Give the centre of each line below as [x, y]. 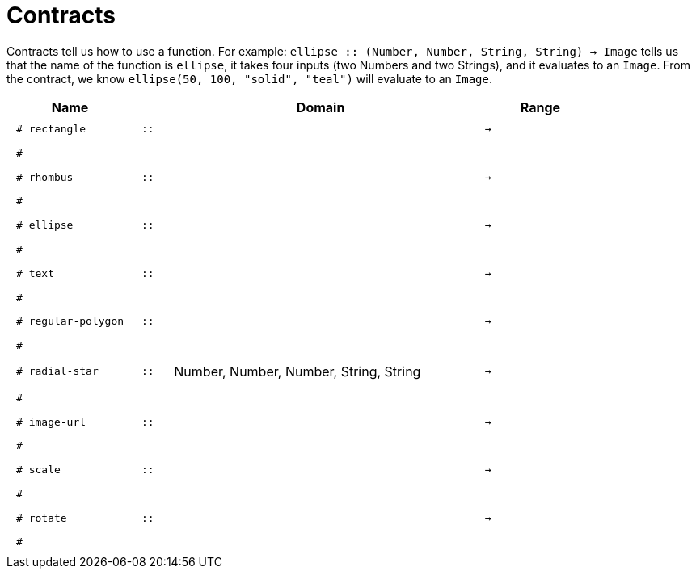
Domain [321, 107]
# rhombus [45, 177]
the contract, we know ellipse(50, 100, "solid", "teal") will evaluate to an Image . [250, 78]
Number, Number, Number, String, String [297, 371]
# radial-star [57, 371]
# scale [38, 470]
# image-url [51, 422]
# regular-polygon [70, 321]
